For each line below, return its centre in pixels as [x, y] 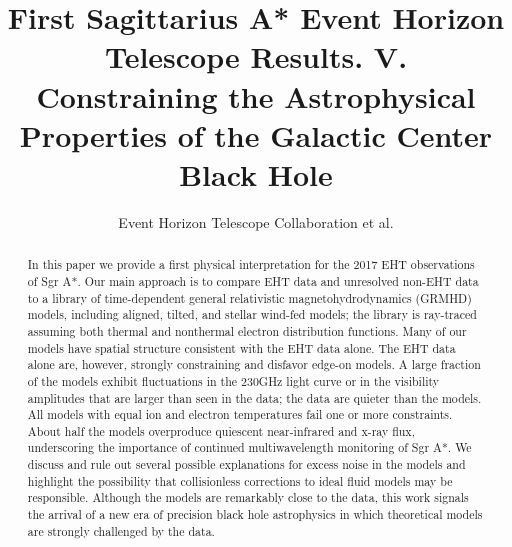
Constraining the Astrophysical [256, 95]
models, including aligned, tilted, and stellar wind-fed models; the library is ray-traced [252, 314]
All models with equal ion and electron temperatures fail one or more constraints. [240, 414]
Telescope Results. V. [256, 56]
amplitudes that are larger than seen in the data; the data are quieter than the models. [254, 397]
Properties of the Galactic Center [256, 134]
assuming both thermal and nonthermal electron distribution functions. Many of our [247, 330]
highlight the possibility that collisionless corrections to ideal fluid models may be [240, 480]
